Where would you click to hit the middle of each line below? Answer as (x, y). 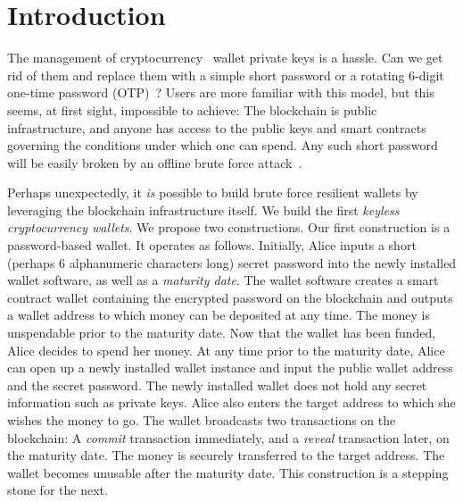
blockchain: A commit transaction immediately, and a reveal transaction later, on (228, 437)
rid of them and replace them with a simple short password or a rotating (206, 75)
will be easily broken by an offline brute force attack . (155, 162)
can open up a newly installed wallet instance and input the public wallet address (230, 368)
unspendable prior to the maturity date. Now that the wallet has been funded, (222, 333)
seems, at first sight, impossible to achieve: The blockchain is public (192, 109)
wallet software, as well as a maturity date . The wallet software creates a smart (223, 280)
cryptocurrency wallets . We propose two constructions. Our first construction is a (229, 227)
